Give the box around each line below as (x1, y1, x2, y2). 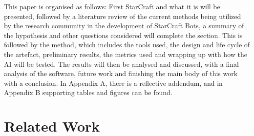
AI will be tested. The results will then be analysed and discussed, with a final (4, 58, 239, 69)
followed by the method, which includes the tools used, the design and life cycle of (4, 39, 250, 50)
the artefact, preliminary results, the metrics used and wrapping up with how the (4, 49, 247, 59)
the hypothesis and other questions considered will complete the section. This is (4, 30, 243, 40)
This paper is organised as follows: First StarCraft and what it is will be (4, 1, 220, 11)
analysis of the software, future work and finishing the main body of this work (4, 68, 238, 78)
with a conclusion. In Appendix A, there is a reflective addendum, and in (4, 78, 223, 88)
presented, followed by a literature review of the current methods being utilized (4, 11, 241, 21)
